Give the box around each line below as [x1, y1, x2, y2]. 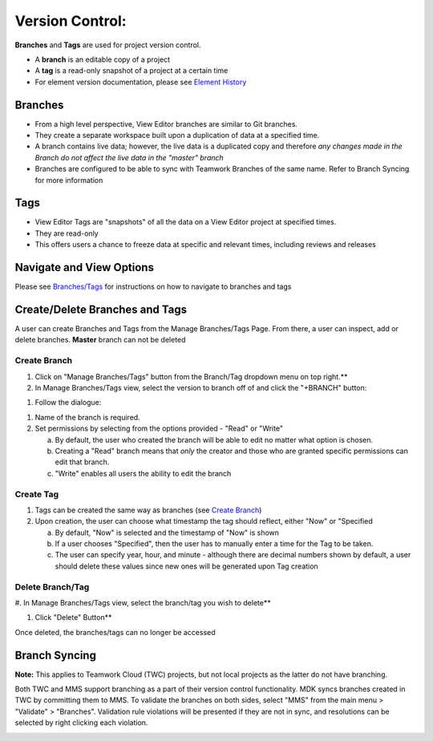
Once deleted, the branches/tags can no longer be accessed [14, 627, 216, 637]
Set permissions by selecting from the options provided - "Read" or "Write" [34, 423, 284, 433]
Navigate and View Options [14, 261, 154, 274]
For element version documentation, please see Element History [34, 77, 247, 87]
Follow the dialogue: [34, 398, 102, 407]
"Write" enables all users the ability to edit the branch [55, 468, 232, 478]
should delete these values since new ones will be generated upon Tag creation [55, 561, 318, 571]
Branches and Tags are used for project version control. [14, 40, 201, 50]
